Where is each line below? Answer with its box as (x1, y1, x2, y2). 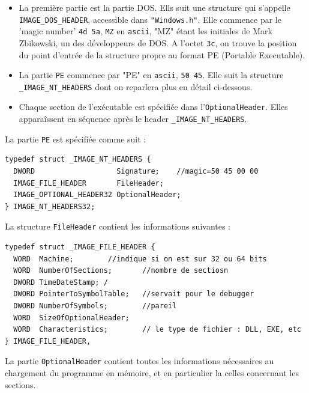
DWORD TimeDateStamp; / (13, 278, 108, 287)
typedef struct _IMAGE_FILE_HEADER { (5, 243, 155, 252)
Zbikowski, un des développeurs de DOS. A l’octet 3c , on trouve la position (19, 36, 297, 49)
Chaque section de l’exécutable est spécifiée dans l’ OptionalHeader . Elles (19, 100, 288, 113)
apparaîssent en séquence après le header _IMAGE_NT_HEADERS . (19, 112, 247, 125)
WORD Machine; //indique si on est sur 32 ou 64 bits (13, 254, 267, 263)
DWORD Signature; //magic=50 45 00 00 (13, 167, 259, 176)
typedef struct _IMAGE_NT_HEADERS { (5, 155, 151, 164)
